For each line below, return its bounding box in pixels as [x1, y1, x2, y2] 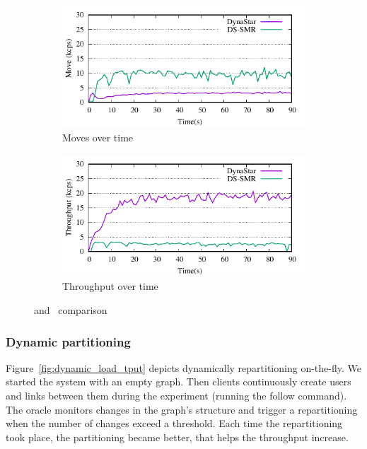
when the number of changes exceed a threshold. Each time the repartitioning [6, 416, 343, 431]
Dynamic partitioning [6, 332, 131, 350]
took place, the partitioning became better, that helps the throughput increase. [6, 429, 349, 444]
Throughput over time [62, 279, 158, 293]
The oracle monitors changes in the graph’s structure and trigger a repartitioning [6, 402, 358, 416]
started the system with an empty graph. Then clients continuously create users [6, 374, 351, 389]
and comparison [34, 303, 107, 317]
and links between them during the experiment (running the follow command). [6, 388, 347, 402]
